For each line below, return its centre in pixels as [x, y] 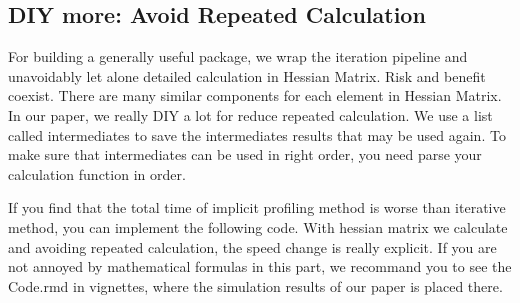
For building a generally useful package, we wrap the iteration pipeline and [238, 56]
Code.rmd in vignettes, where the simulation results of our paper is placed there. [255, 285]
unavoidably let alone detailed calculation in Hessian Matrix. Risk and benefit [247, 75]
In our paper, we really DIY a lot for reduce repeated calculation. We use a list [250, 114]
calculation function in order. [97, 173]
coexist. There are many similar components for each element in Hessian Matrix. [255, 95]
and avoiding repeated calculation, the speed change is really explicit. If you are [252, 246]
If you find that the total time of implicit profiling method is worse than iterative [257, 207]
